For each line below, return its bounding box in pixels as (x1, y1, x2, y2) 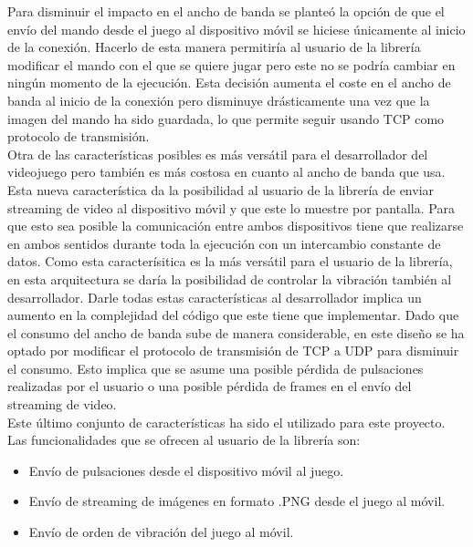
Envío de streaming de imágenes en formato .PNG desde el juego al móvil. (28, 491, 446, 511)
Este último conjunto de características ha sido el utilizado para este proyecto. (7, 412, 446, 431)
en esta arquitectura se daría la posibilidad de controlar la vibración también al (7, 269, 452, 288)
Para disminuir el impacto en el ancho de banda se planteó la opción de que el (7, 2, 445, 20)
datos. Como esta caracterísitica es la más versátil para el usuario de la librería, (7, 252, 453, 271)
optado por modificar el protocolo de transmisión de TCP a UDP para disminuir (7, 341, 459, 360)
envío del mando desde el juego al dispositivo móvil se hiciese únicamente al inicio (7, 19, 466, 38)
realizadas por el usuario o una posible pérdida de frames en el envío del (7, 377, 412, 396)
